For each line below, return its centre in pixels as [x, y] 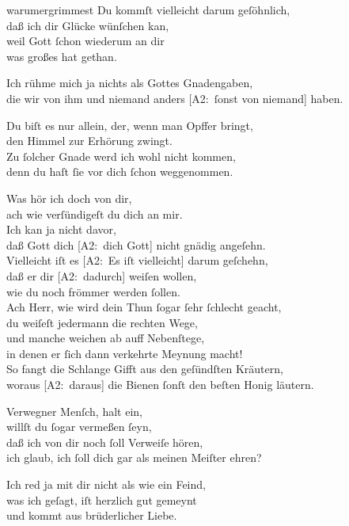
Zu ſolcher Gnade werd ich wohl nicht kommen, [121, 156]
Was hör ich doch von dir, [69, 198]
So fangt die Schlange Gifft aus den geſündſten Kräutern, [145, 369]
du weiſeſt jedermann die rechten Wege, [102, 322]
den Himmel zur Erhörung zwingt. [89, 141]
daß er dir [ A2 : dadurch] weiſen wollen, [102, 275]
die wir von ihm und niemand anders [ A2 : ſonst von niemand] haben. [175, 98]
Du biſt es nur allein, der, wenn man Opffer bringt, [130, 125]
